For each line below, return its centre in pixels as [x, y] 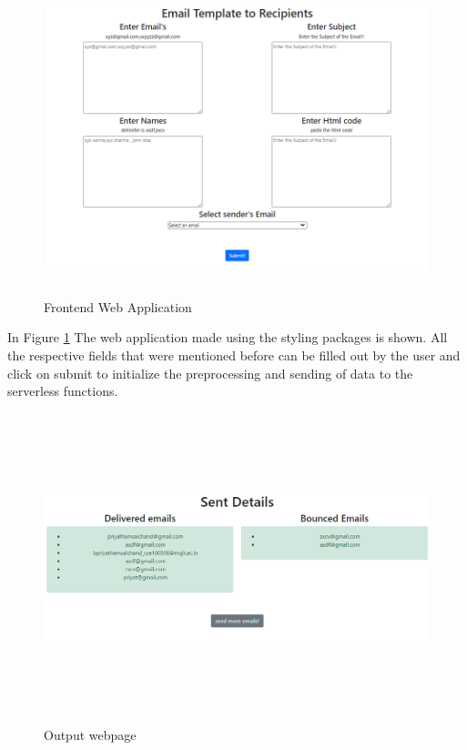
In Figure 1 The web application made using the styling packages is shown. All [228, 337]
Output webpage [90, 735]
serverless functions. [63, 391]
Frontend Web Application [118, 306]
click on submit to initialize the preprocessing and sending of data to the [210, 373]
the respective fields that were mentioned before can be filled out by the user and [234, 355]
